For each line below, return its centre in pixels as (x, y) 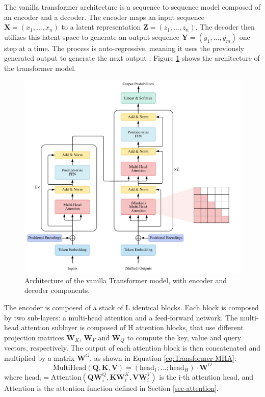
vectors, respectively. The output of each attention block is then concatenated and (132, 348)
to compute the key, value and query (184, 337)
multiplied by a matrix (39, 357)
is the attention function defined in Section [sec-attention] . (128, 388)
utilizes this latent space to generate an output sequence (92, 36)
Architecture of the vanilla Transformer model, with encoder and (126, 280)
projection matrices (34, 337)
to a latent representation (101, 27)
